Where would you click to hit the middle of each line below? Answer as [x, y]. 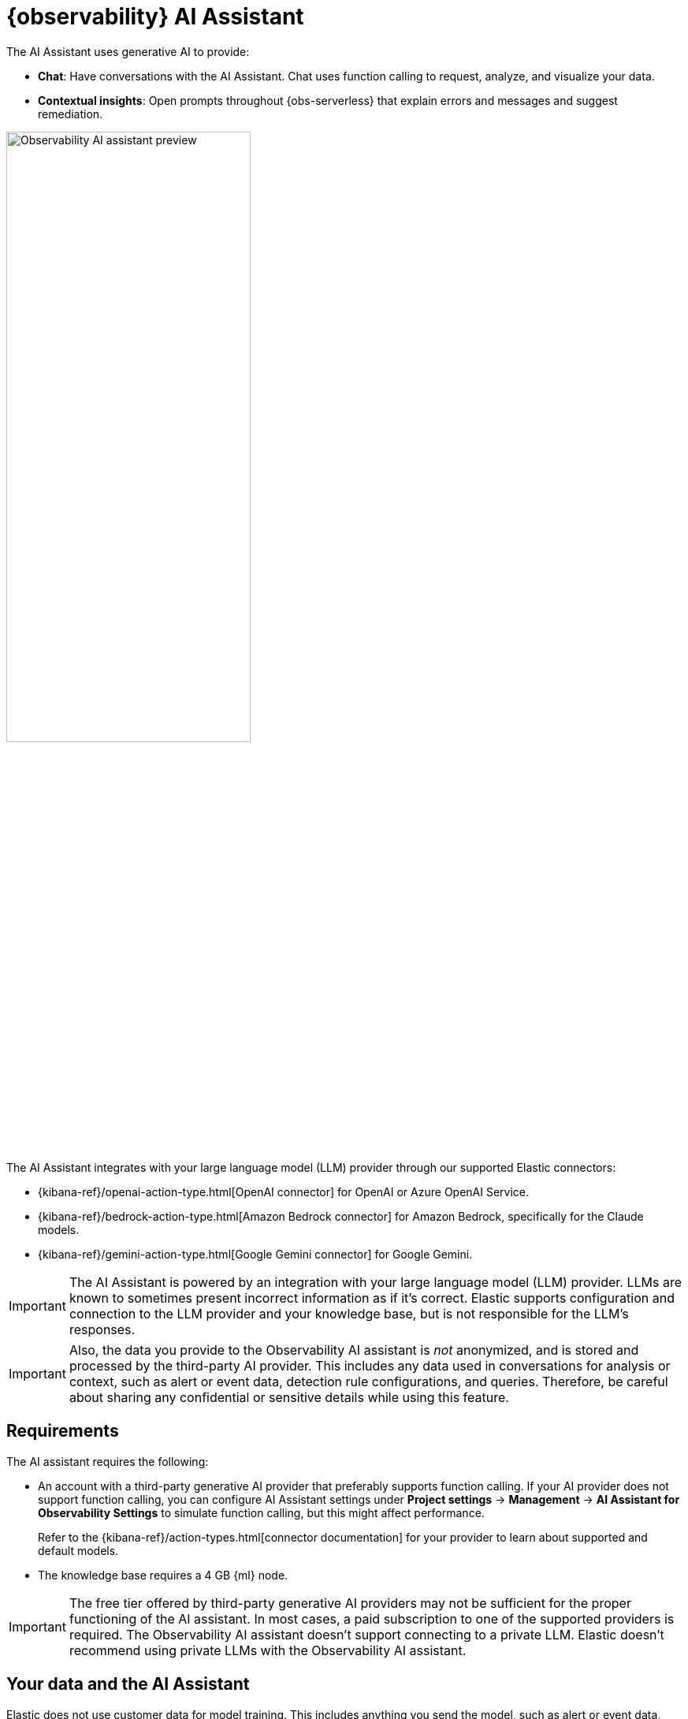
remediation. [71, 114]
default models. [78, 1550]
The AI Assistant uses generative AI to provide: [128, 51]
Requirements [63, 1431]
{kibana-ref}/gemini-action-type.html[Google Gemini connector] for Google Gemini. [255, 1254]
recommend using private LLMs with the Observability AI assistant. [268, 1650]
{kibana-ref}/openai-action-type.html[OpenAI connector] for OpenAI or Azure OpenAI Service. [284, 1191]
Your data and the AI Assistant [128, 1684]
